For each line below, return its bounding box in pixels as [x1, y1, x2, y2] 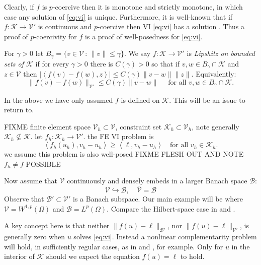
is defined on [121, 94, 160, 105]
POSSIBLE [26, 158, 61, 169]
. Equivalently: [191, 69, 236, 79]
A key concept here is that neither [4, 220, 110, 231]
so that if [151, 58, 180, 69]
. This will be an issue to [169, 94, 245, 105]
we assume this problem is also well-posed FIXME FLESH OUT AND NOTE [4, 149, 244, 159]
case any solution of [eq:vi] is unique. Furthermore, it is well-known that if [4, 11, 233, 22]
